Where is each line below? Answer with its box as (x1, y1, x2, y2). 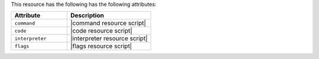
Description (70, 12, 105, 20)
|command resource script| (70, 19, 147, 27)
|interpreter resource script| (70, 34, 148, 43)
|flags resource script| (70, 42, 132, 50)
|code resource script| (70, 27, 132, 35)
